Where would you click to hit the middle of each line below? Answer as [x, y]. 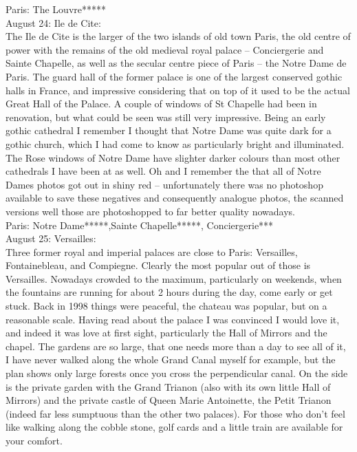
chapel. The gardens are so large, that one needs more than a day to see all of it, [176, 346]
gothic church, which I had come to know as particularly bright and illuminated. [175, 143]
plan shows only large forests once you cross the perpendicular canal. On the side [177, 373]
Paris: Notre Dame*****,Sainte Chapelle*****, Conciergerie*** [140, 225]
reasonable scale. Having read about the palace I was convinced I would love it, [173, 319]
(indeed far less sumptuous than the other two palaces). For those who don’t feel [175, 413]
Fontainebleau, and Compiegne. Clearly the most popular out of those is [158, 265]
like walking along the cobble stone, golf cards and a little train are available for [174, 427]
